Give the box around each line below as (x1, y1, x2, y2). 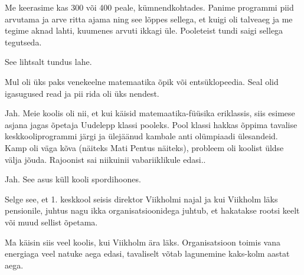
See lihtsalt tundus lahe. (5, 55, 92, 68)
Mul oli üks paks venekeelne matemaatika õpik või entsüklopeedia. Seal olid (5, 75, 279, 87)
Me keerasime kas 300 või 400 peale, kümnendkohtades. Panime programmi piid (5, 1, 294, 13)
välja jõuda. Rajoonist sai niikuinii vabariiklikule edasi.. (5, 153, 206, 165)
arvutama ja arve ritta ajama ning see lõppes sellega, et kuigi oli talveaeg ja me (5, 12, 293, 25)
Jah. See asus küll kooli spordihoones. (5, 173, 141, 185)
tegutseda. (5, 35, 42, 48)
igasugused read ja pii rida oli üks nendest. (5, 87, 159, 99)
